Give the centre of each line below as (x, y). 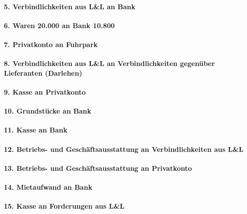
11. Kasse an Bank (36, 130)
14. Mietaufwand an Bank (48, 187)
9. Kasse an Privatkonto (45, 91)
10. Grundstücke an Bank (48, 111)
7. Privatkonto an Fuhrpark (51, 44)
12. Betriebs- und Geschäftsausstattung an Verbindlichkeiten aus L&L (124, 149)
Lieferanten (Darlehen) (43, 73)
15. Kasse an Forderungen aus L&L (64, 206)
